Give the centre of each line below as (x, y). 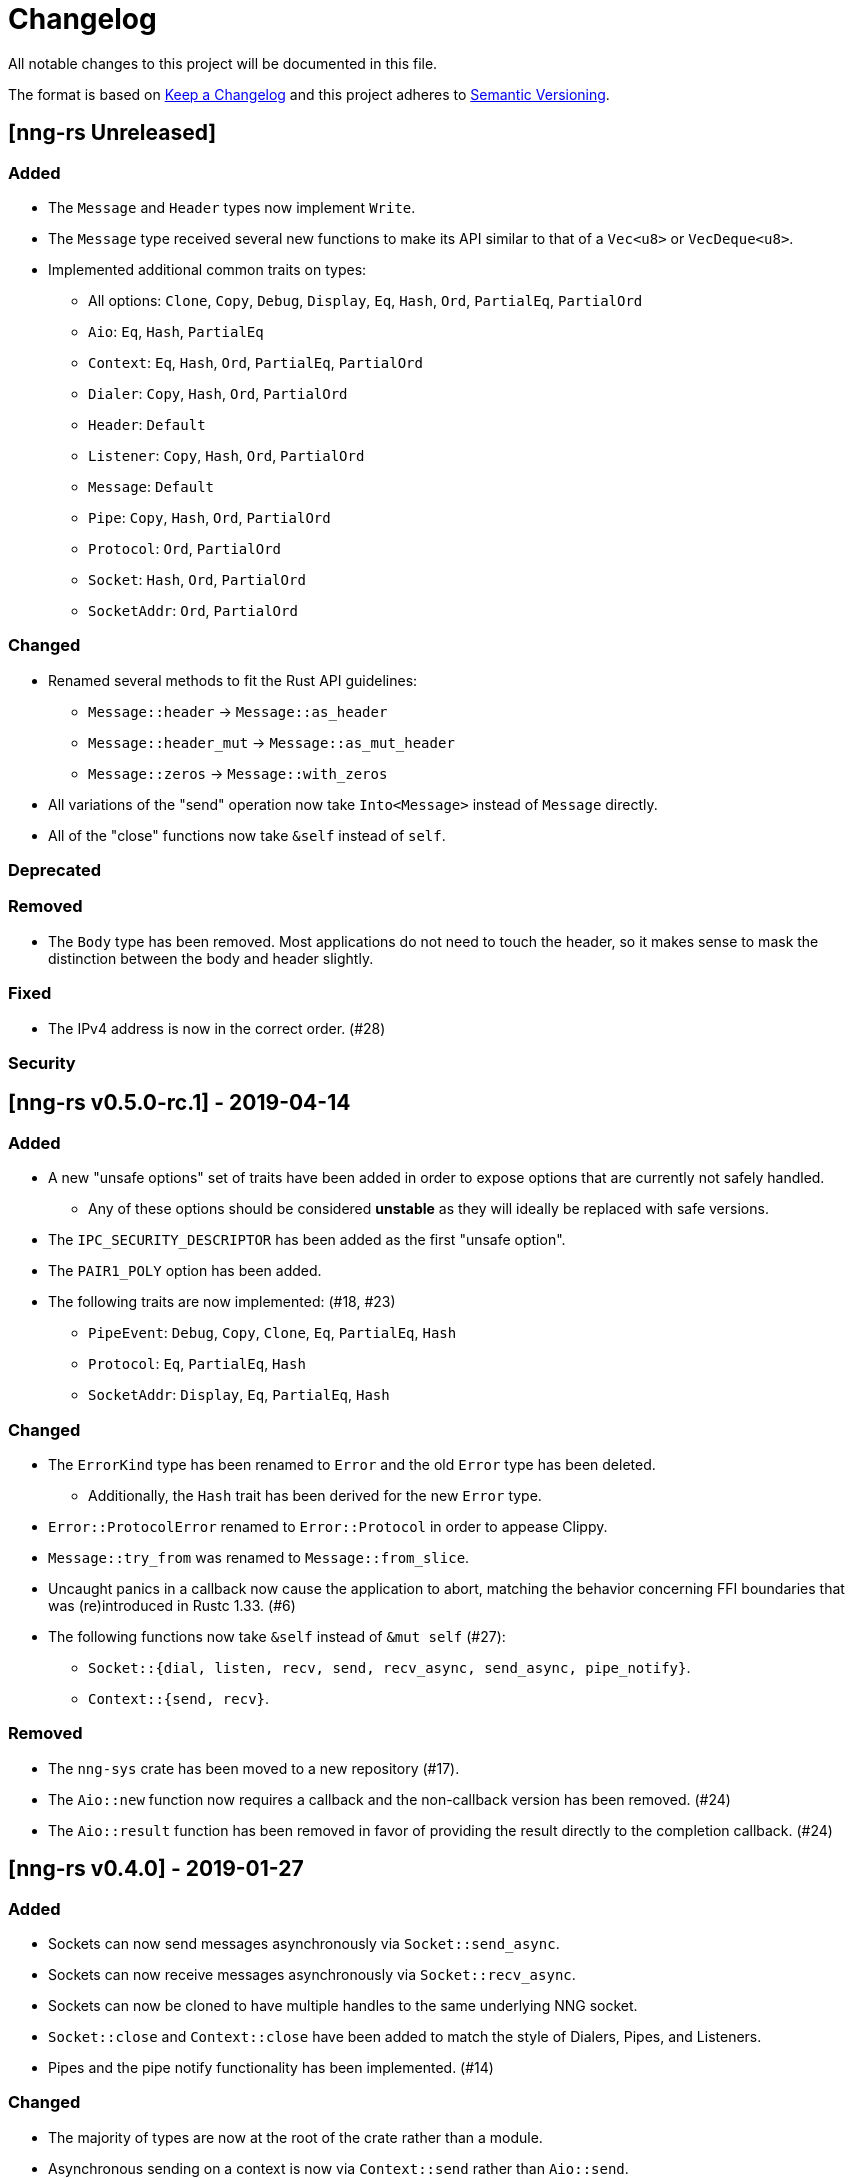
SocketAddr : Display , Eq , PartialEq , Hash (239, 1395)
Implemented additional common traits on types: (207, 269)
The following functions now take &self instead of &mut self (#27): (277, 1636)
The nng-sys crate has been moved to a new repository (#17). (254, 1768)
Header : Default (147, 424)
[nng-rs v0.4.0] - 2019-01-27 (156, 1869)
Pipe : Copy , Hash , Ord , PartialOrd (209, 517)
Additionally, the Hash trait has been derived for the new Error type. (315, 1495)
